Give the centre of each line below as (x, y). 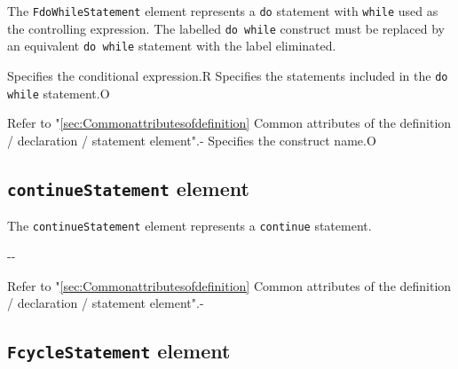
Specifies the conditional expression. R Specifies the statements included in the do (228, 75)
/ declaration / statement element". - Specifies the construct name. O (192, 140)
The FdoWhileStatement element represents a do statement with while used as (223, 11)
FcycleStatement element (119, 351)
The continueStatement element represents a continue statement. (190, 226)
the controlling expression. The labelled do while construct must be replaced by (226, 28)
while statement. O (59, 93)
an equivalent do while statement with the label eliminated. (172, 46)
